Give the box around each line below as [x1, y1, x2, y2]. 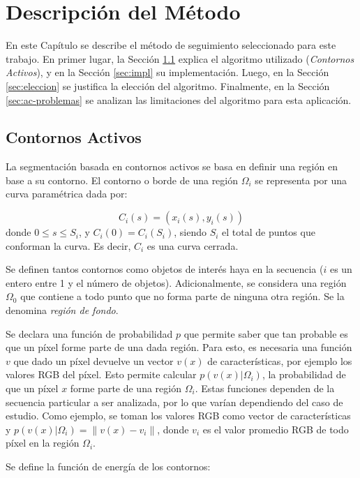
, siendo [174, 225, 207, 239]
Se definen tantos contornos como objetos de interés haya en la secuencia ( [6, 262, 324, 276]
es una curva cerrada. [147, 238, 239, 253]
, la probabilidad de [262, 367, 346, 382]
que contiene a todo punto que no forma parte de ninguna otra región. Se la [20, 289, 345, 304]
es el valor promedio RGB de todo [202, 421, 349, 436]
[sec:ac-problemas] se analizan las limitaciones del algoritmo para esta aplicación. [6, 92, 352, 107]
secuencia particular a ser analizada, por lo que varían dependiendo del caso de [6, 394, 343, 409]
